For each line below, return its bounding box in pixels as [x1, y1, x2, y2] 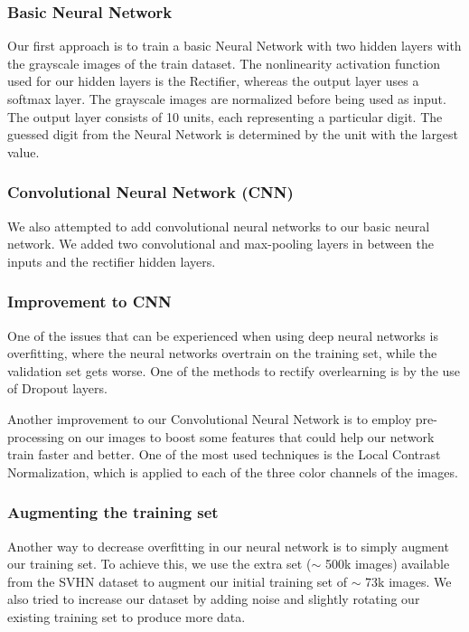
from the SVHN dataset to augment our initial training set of [7, 571, 347, 590]
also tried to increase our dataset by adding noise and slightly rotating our [7, 590, 420, 608]
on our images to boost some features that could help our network [68, 427, 435, 446]
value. [7, 142, 40, 161]
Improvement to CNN [7, 290, 172, 313]
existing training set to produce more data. [7, 607, 246, 626]
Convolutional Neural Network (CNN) [7, 181, 294, 203]
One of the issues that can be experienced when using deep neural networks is [7, 325, 438, 344]
